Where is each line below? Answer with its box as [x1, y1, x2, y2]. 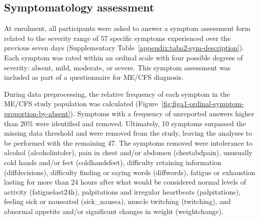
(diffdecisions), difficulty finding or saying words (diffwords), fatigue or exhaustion [4, 167, 255, 177]
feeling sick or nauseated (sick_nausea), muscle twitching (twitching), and [4, 196, 231, 207]
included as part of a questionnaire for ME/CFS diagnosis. [4, 72, 184, 82]
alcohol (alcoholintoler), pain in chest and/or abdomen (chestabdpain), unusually [4, 147, 252, 158]
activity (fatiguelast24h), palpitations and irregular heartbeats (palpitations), [4, 186, 241, 197]
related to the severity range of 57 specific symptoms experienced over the [4, 32, 231, 43]
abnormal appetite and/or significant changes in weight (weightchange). [4, 206, 223, 216]
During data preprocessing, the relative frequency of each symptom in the [4, 88, 230, 99]
